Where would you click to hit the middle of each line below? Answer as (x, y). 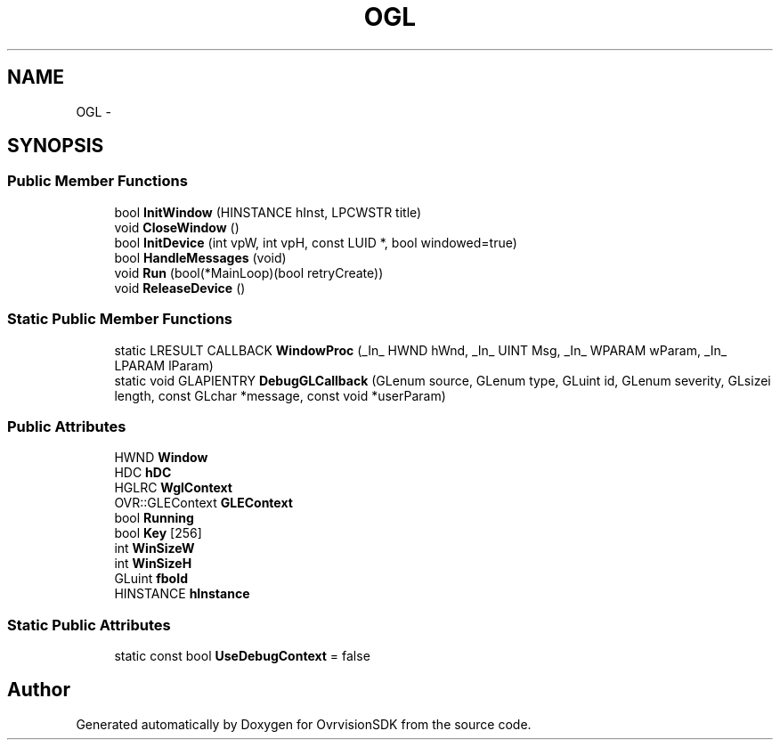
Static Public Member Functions (120, 319)
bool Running (154, 518)
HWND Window (161, 458)
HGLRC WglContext (173, 488)
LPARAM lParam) (164, 365)
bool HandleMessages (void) (200, 257)
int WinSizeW (154, 548)
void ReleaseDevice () (180, 288)
